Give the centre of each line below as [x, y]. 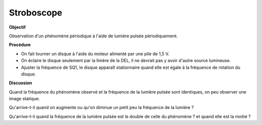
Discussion [21, 83]
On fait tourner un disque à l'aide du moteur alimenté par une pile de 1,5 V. [95, 54]
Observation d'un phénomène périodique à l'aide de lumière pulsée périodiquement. [93, 36]
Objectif [17, 27]
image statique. [25, 99]
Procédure [20, 45]
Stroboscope [36, 13]
